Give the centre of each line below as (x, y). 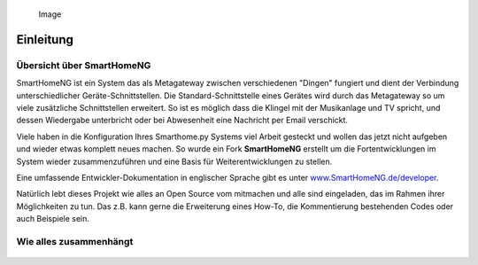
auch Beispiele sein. (53, 219)
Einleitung (45, 39)
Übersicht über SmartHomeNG (84, 65)
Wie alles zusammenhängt (75, 241)
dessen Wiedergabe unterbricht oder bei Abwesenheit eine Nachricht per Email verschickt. (182, 121)
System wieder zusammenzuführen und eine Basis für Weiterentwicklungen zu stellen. (174, 161)
